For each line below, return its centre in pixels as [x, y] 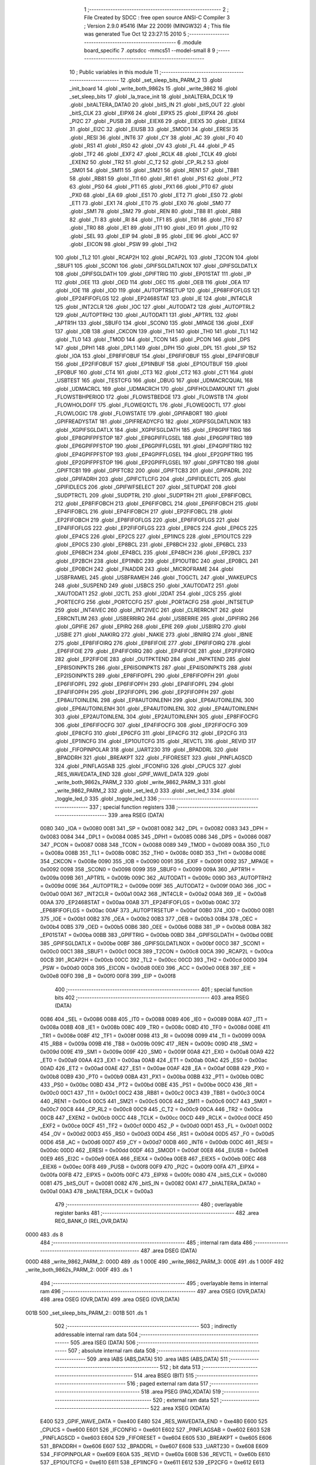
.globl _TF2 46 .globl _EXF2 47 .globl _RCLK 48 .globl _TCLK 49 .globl [153, 154]
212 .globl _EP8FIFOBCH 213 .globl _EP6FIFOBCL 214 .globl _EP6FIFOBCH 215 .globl [156, 503]
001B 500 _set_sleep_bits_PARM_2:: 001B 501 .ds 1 [86, 1313]
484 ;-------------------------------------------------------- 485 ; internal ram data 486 [146, 1243]
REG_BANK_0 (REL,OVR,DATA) [91, 1221]
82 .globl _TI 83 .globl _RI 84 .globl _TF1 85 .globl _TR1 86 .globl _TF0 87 [156, 219]
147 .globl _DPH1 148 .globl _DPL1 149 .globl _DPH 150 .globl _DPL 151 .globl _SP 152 [156, 347]
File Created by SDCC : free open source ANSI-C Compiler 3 [157, 18]
